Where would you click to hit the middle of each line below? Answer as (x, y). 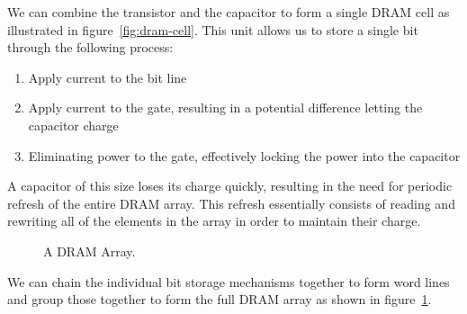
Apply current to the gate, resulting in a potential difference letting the (225, 108)
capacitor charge (73, 125)
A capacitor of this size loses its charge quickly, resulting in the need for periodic (230, 186)
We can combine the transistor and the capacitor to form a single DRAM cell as (229, 12)
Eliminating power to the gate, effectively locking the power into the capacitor (244, 155)
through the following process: (90, 47)
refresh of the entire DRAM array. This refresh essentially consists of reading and (231, 203)
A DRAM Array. (90, 251)
